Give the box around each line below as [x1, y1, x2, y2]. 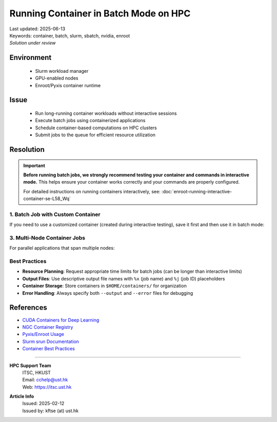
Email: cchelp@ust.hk [22, 377, 68, 383]
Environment [9, 53, 52, 62]
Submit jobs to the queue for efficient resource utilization [35, 132, 156, 138]
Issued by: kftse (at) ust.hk [22, 408, 79, 414]
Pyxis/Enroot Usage [22, 331, 64, 337]
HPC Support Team [9, 362, 51, 369]
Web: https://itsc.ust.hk [22, 384, 72, 390]
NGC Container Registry [22, 324, 73, 330]
